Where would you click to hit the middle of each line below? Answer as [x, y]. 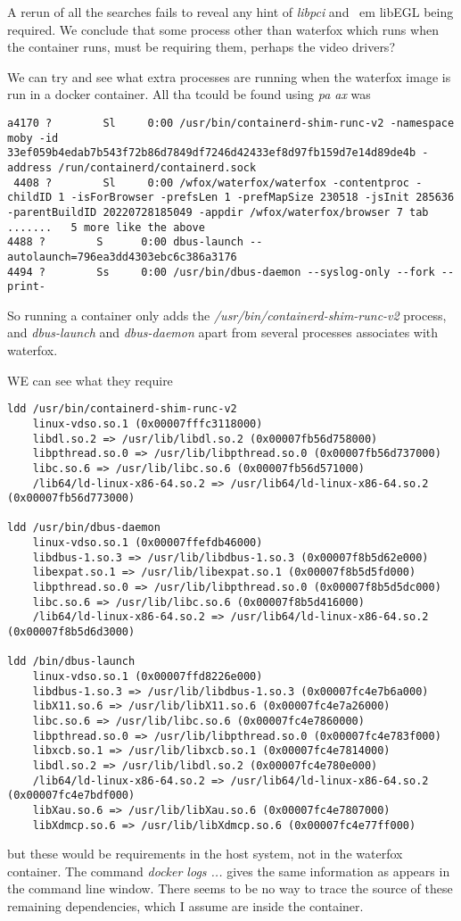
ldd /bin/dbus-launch [71, 662]
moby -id [33, 138]
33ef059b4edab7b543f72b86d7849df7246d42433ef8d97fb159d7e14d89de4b [212, 153]
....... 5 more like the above [106, 227]
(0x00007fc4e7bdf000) [71, 796]
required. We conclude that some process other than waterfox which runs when [223, 29]
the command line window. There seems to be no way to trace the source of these [230, 888]
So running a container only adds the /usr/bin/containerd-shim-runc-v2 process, [227, 315]
